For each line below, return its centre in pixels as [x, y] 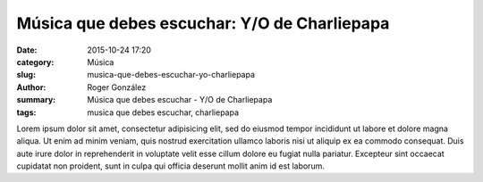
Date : [27, 50]
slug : [26, 75]
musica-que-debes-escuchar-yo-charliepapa [171, 75]
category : [35, 62]
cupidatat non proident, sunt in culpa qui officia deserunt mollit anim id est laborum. [171, 166]
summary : [36, 100]
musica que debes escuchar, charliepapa [163, 112]
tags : [26, 112]
